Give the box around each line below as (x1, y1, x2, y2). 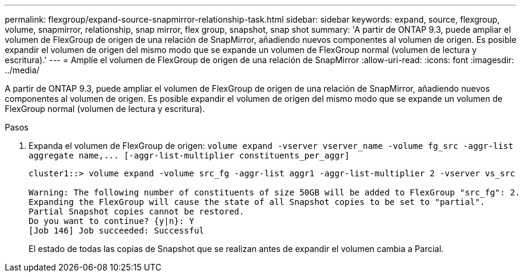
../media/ (5, 65, 40, 75)
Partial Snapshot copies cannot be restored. (29, 207, 245, 216)
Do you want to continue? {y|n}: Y (29, 216, 195, 226)
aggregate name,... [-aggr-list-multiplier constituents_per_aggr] (29, 151, 350, 160)
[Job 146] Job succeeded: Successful (29, 226, 205, 235)
